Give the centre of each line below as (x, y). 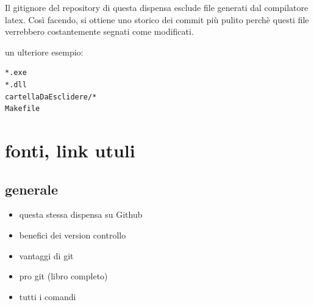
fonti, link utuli (70, 150)
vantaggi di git (46, 255)
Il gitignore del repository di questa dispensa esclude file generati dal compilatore (157, 7)
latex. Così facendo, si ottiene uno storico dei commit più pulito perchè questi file (157, 19)
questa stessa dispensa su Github (81, 214)
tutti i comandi (48, 296)
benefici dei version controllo (73, 235)
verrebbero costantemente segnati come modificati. (99, 31)
